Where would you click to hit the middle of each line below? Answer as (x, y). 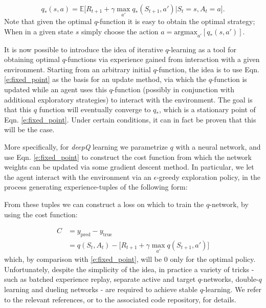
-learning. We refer (232, 289)
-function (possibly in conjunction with (173, 89)
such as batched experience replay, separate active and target (100, 279)
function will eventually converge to (95, 109)
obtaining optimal (32, 59)
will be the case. (29, 129)
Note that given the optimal (48, 21)
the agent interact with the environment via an (78, 177)
